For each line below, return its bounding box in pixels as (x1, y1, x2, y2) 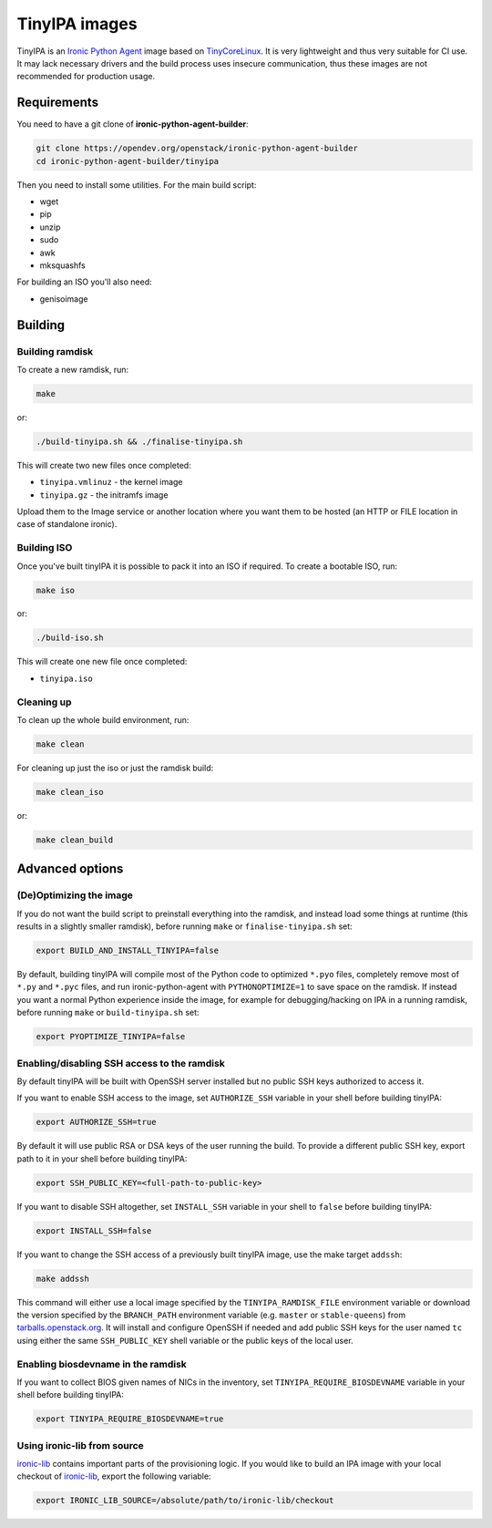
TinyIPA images (16, 14, 138, 34)
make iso (36, 584, 76, 595)
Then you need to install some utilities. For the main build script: (16, 179, 257, 191)
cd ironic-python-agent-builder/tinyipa (36, 156, 219, 166)
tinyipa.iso (39, 673, 93, 684)
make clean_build (36, 834, 114, 845)
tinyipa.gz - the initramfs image (39, 489, 169, 501)
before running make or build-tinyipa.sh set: (16, 1007, 200, 1018)
